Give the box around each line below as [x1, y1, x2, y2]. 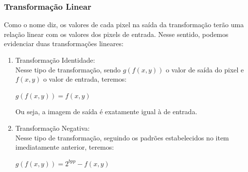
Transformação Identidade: [15, 55, 95, 65]
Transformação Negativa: [15, 122, 90, 133]
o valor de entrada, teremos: [43, 74, 127, 84]
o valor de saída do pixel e [165, 64, 244, 74]
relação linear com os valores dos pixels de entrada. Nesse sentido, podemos [4, 29, 229, 39]
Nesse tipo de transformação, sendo [15, 64, 121, 74]
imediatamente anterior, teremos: [15, 142, 114, 152]
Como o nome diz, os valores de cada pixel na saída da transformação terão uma [4, 19, 244, 30]
